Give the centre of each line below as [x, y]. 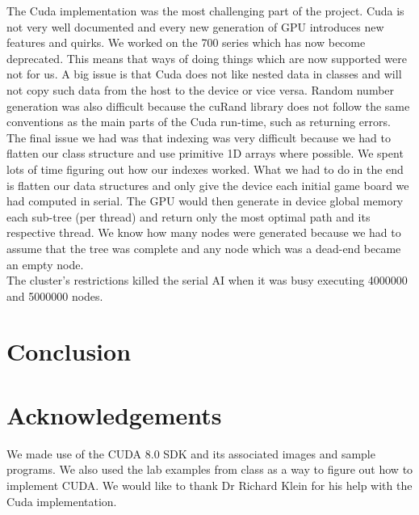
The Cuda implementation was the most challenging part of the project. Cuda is [205, 11]
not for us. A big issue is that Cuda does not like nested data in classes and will [204, 74]
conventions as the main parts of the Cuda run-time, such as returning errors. [199, 122]
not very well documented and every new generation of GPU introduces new [195, 26]
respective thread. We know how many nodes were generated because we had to [204, 232]
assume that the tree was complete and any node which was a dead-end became [204, 248]
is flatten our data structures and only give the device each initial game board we [208, 185]
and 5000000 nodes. [55, 295]
